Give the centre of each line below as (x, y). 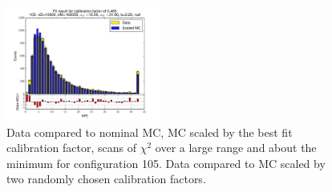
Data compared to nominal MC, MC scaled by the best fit (150, 132)
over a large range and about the (236, 148)
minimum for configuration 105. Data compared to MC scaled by (166, 163)
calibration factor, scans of (72, 148)
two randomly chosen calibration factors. (106, 179)
